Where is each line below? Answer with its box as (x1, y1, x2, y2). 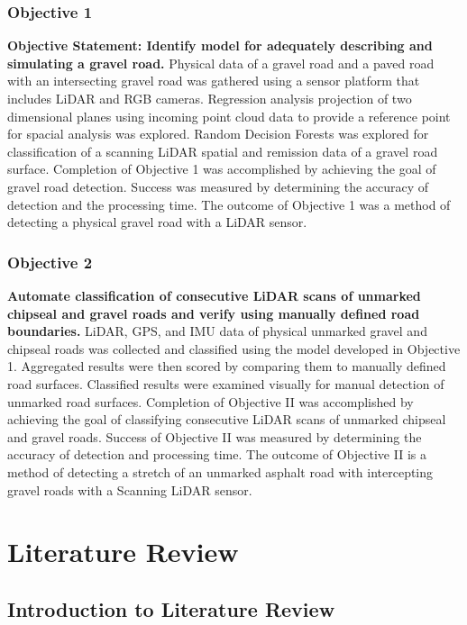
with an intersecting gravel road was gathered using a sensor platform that (7, 71, 420, 90)
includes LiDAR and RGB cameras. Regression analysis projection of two (7, 89, 412, 107)
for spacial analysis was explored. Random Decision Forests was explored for (7, 124, 429, 143)
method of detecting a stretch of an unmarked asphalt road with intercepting (7, 462, 434, 481)
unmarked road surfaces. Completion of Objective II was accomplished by (7, 392, 414, 411)
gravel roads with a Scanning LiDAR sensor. (7, 480, 252, 499)
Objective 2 (7, 250, 93, 273)
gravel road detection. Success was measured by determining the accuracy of (7, 177, 429, 195)
